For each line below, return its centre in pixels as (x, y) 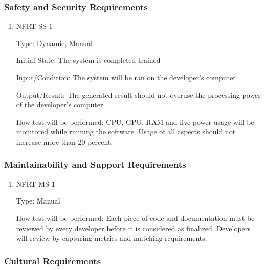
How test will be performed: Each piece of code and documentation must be (135, 218)
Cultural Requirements (53, 261)
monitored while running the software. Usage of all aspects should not (126, 132)
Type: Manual (38, 201)
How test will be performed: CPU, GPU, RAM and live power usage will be (135, 121)
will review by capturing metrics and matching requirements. (112, 238)
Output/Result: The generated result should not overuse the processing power (138, 94)
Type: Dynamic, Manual (54, 43)
